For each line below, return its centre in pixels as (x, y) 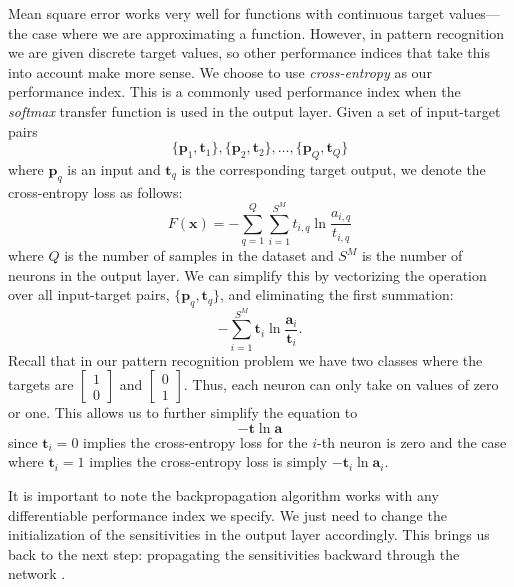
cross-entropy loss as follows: (95, 191)
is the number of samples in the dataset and (199, 255)
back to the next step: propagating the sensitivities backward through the (234, 553)
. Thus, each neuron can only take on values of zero (341, 384)
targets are (41, 384)
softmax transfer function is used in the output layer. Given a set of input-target (254, 110)
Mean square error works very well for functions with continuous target (226, 13)
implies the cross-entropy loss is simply (208, 461)
